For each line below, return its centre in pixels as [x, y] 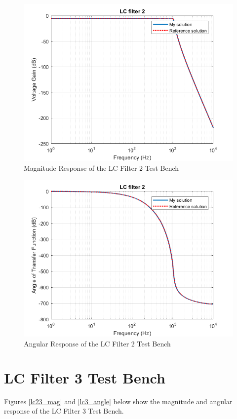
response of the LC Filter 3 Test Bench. [64, 411]
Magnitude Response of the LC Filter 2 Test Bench [101, 168]
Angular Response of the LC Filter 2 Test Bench [97, 343]
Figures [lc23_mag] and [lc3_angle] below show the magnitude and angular [118, 401]
